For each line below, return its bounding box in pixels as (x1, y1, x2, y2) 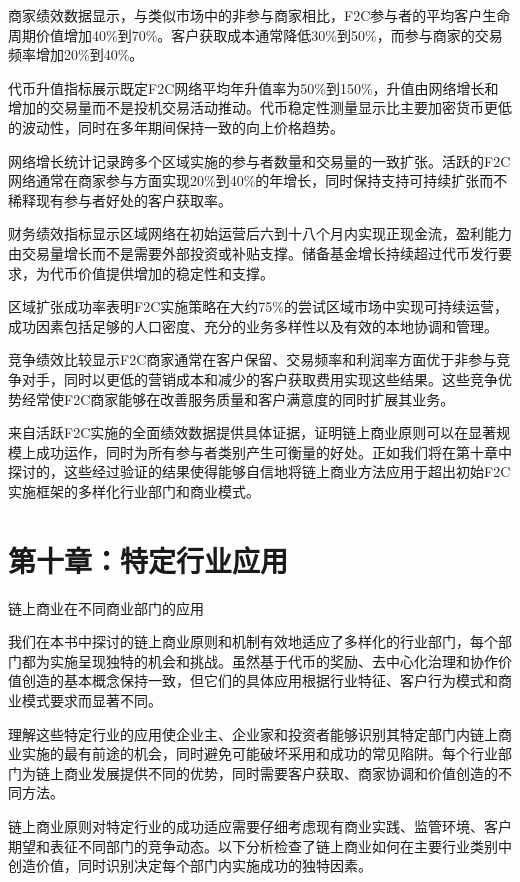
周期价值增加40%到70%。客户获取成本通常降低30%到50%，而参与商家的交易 (8, 24, 503, 45)
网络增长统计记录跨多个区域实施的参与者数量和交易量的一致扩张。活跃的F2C (8, 150, 511, 171)
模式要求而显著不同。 (21, 689, 162, 710)
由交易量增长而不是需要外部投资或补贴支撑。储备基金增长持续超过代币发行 (8, 242, 498, 263)
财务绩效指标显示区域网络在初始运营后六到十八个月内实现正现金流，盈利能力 (8, 223, 512, 244)
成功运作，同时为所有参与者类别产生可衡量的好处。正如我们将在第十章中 (35, 441, 512, 462)
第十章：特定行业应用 (8, 539, 289, 580)
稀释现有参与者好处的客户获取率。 (8, 189, 232, 210)
